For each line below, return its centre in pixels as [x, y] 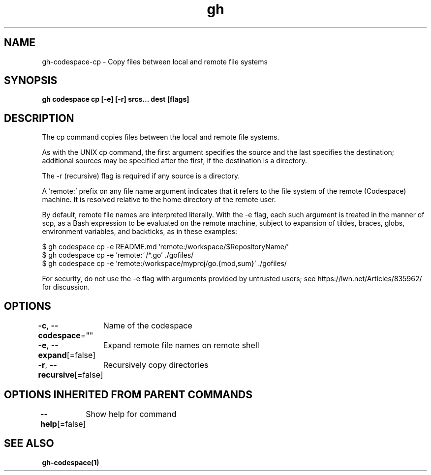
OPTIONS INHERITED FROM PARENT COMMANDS [128, 394]
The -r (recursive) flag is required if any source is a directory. [141, 176]
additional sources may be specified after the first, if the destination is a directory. [175, 161]
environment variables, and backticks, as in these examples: [139, 232]
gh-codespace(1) [71, 462]
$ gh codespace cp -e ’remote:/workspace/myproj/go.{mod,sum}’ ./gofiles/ [164, 264]
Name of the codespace [148, 326]
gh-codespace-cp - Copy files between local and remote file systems [155, 61]
